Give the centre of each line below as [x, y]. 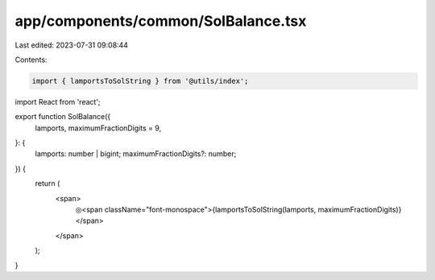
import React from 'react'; [58, 101]
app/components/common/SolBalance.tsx [161, 21]
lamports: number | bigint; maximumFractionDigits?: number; [136, 154]
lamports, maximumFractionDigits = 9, [98, 128]
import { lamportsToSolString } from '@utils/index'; [140, 81]
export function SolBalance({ [63, 117]
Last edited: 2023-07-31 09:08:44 [72, 45]
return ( [48, 183]
